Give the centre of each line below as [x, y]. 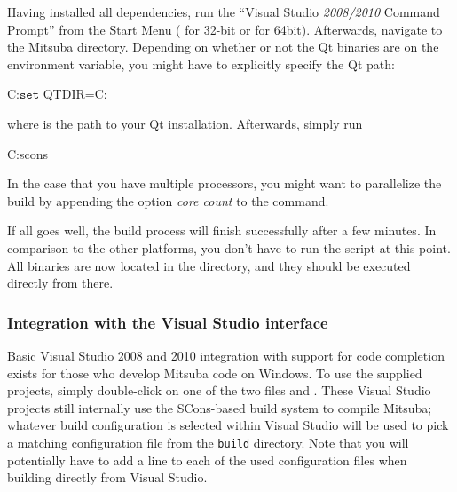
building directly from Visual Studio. [107, 477]
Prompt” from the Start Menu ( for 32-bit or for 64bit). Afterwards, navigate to [225, 29]
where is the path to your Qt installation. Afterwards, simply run [185, 123]
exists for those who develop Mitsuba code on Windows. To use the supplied [215, 373]
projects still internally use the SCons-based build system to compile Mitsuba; [220, 407]
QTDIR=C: [75, 94]
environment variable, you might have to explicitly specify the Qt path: [201, 63]
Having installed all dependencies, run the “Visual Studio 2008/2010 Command [224, 12]
